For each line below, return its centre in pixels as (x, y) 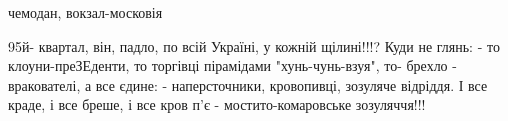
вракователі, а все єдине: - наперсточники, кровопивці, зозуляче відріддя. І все (248, 84)
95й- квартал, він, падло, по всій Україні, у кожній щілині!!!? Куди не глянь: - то (254, 45)
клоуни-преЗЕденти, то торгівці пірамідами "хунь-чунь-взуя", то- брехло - (232, 65)
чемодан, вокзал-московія (85, 12)
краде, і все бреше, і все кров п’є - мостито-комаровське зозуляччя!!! (217, 104)
